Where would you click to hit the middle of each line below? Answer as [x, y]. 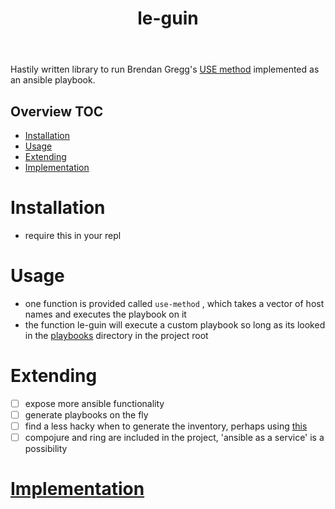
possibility [46, 449]
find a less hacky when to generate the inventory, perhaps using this [166, 426]
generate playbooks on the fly [86, 414]
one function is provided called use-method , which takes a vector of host [174, 303]
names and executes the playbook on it [105, 314]
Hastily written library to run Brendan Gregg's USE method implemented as [165, 69]
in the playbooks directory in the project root [116, 335]
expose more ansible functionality [94, 403]
